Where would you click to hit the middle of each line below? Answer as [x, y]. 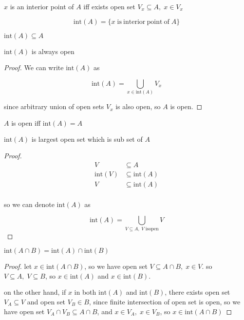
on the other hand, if [35, 292]
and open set [46, 301]
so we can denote [29, 204]
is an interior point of [42, 6]
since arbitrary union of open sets [54, 106]
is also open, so [138, 106]
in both [85, 292]
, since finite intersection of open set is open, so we [165, 301]
